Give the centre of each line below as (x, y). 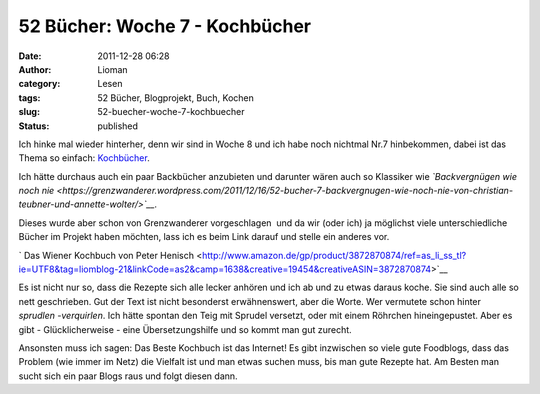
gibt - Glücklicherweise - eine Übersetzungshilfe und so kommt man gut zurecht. (185, 329)
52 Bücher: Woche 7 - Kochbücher (165, 26)
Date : (30, 56)
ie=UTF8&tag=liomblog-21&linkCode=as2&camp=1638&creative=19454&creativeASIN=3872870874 (225, 269)
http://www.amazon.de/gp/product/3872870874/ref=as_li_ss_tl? (334, 255)
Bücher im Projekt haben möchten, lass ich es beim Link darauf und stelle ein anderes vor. (204, 237)
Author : (35, 69)
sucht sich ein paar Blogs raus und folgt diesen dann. (128, 376)
